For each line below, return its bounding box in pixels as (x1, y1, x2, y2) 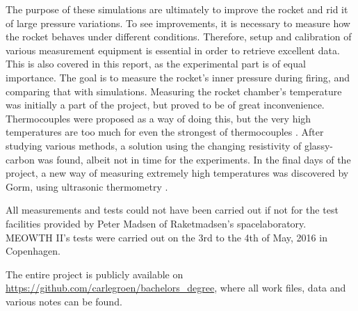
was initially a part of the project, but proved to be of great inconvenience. (6, 97, 325, 112)
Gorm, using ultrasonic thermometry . (6, 179, 168, 193)
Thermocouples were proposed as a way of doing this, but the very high (6, 111, 311, 125)
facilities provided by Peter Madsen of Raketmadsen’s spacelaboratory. (6, 216, 307, 230)
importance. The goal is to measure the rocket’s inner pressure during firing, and (6, 70, 350, 84)
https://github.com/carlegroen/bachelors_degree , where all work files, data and (6, 280, 346, 295)
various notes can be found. (6, 294, 122, 308)
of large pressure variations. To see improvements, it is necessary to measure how (6, 15, 350, 30)
